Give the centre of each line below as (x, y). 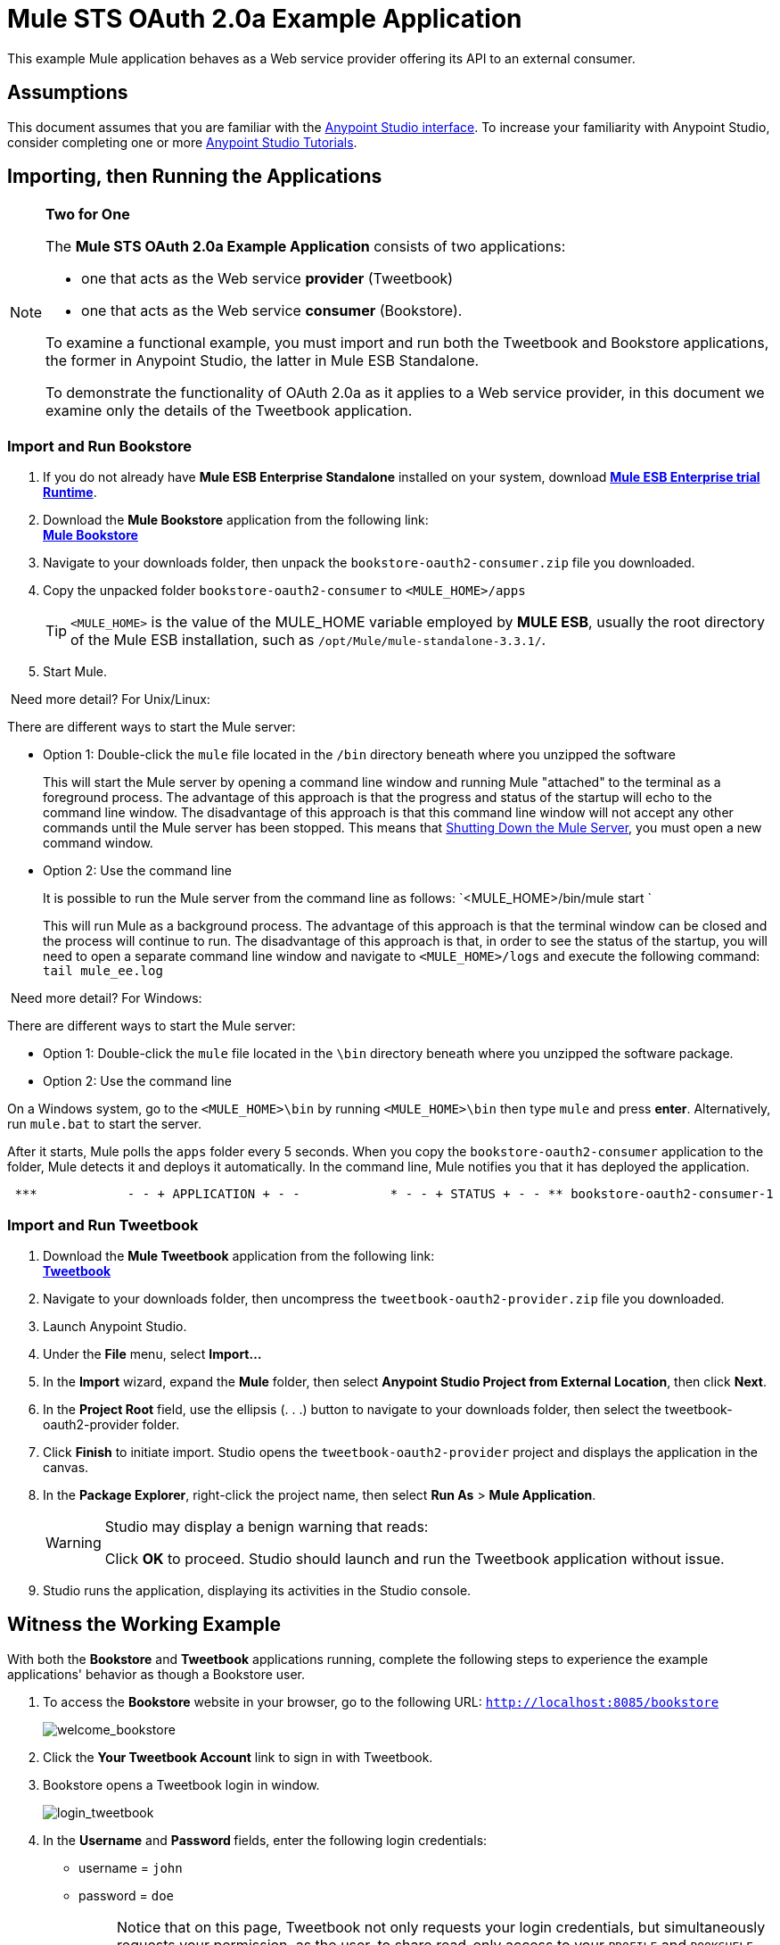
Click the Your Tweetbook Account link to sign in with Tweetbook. (238, 1757)
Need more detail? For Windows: (106, 998)
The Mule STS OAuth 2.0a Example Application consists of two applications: (306, 247)
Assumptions (68, 93)
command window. (98, 843)
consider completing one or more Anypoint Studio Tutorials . (182, 142)
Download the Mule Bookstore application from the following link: (236, 520)
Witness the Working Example (144, 1625)
